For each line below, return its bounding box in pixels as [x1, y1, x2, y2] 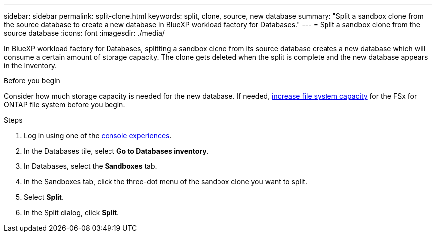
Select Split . [24, 193, 64, 201]
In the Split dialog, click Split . [24, 208, 119, 217]
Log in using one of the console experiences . [24, 131, 172, 140]
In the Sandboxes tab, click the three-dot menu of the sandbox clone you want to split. [24, 177, 307, 186]
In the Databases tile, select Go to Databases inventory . [24, 147, 209, 155]
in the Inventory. [4, 61, 57, 70]
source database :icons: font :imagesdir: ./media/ [4, 29, 165, 37]
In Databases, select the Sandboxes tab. [24, 162, 157, 170]
